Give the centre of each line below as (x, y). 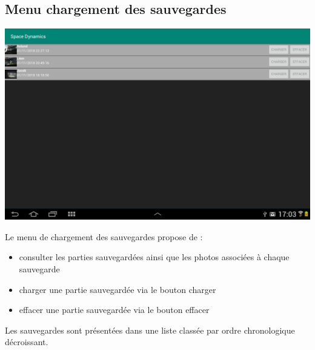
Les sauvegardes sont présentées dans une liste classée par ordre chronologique (150, 330)
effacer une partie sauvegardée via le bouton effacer (114, 310)
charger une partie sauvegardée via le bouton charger (118, 289)
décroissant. (27, 342)
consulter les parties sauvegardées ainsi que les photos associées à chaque (154, 257)
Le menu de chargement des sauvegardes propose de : (104, 236)
